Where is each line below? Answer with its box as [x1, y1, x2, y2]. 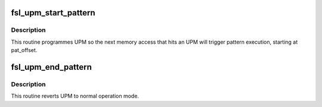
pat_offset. [11, 47, 38, 54]
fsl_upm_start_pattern [11, 8, 95, 18]
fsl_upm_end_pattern [11, 62, 92, 72]
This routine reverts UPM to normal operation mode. [11, 92, 140, 100]
